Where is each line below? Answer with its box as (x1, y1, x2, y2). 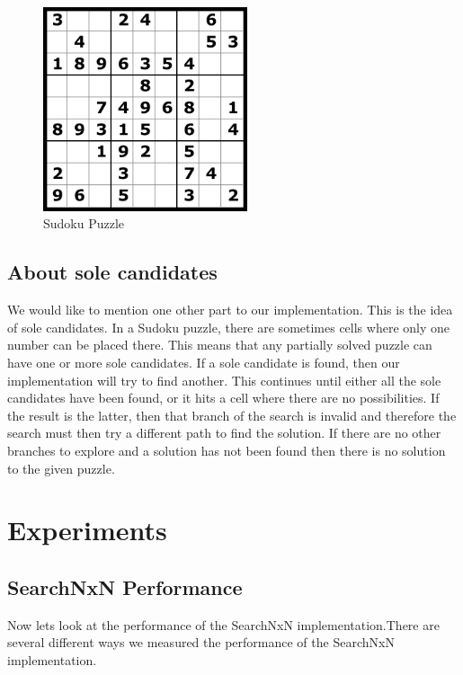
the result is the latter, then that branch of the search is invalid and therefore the (7, 405, 457, 424)
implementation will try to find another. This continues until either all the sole (7, 370, 441, 389)
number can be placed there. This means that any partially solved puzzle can (7, 335, 432, 354)
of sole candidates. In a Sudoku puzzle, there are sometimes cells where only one (7, 317, 450, 336)
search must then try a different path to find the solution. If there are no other (7, 423, 441, 442)
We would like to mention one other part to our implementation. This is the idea (7, 300, 453, 319)
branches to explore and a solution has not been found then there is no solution (7, 440, 446, 459)
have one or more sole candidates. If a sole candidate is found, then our (7, 352, 400, 371)
